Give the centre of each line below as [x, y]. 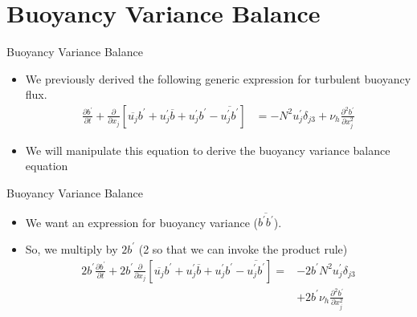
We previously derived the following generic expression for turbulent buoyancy [218, 78]
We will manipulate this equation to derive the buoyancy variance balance [208, 150]
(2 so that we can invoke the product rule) [243, 248]
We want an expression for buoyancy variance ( [142, 222]
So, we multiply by [72, 248]
